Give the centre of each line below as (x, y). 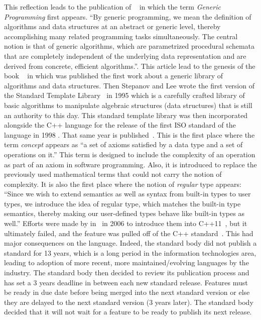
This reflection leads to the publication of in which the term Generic (112, 7)
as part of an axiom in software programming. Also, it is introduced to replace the (130, 164)
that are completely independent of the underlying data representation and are (125, 56)
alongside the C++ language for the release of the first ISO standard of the (120, 125)
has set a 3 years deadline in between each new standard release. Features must (126, 282)
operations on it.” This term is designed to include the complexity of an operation (130, 154)
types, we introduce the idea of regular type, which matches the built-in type (122, 203)
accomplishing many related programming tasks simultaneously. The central (121, 36)
